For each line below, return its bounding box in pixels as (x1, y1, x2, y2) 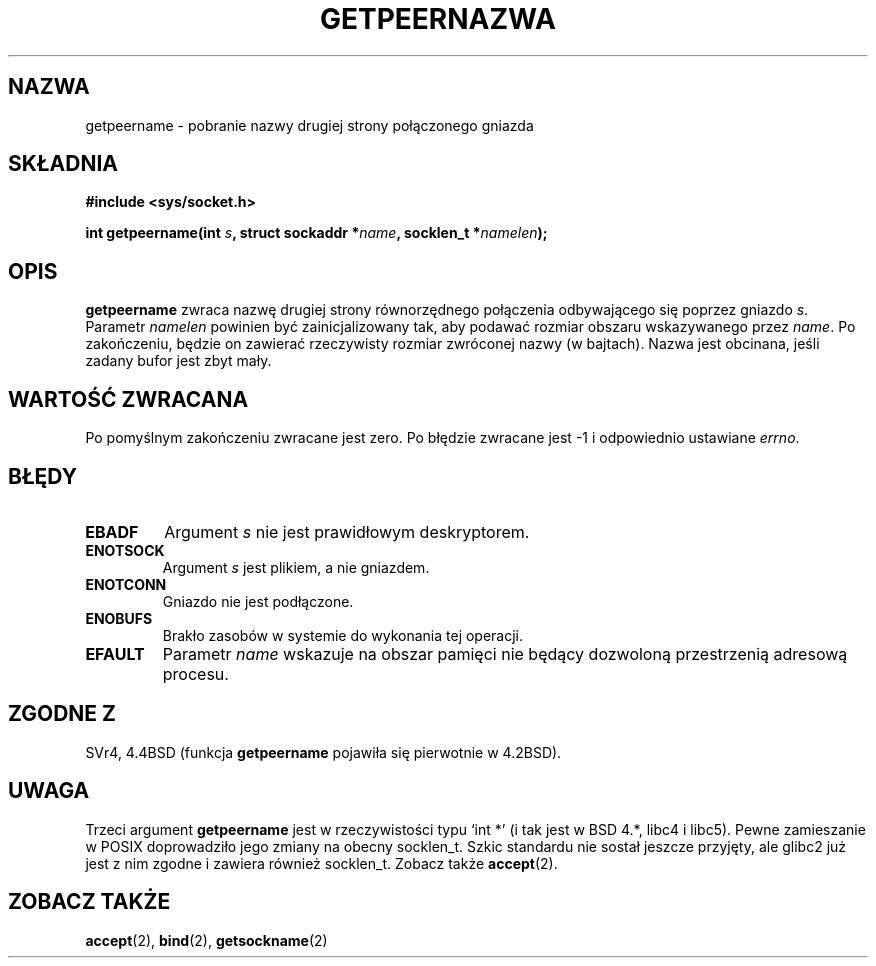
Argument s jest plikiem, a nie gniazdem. (162, 558, 430, 576)
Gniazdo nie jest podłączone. (162, 592, 354, 610)
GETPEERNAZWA (319, 2, 557, 36)
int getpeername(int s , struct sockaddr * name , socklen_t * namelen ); (85, 224, 548, 242)
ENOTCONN (85, 575, 167, 593)
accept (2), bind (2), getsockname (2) (85, 931, 328, 949)
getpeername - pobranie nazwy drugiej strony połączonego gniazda (85, 116, 534, 134)
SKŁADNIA (8, 151, 118, 177)
